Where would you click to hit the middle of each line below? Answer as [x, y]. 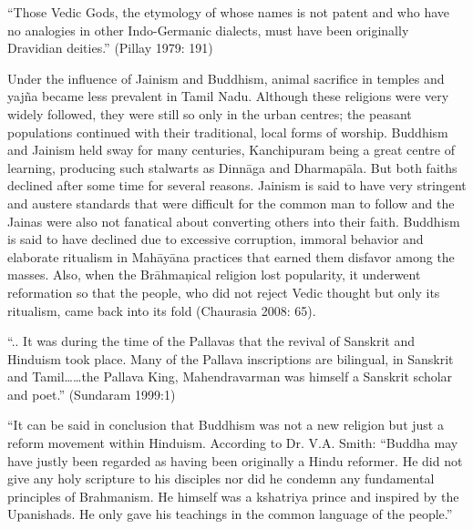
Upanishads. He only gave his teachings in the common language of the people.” [230, 514]
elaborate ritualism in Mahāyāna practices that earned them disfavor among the [231, 256]
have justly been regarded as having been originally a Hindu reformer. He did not [235, 460]
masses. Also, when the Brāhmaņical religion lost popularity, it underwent [214, 275]
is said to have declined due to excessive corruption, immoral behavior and [216, 239]
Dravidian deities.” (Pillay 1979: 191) [110, 48]
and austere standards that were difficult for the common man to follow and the [231, 203]
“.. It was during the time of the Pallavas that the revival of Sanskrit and [211, 341]
